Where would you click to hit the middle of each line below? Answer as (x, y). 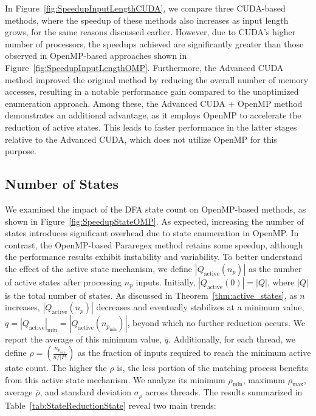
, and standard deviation (86, 392)
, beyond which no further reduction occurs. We (216, 323)
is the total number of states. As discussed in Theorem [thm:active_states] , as (151, 295)
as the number (275, 268)
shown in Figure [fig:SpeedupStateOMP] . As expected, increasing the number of (154, 221)
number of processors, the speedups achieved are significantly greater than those (154, 43)
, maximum (264, 379)
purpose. (21, 151)
